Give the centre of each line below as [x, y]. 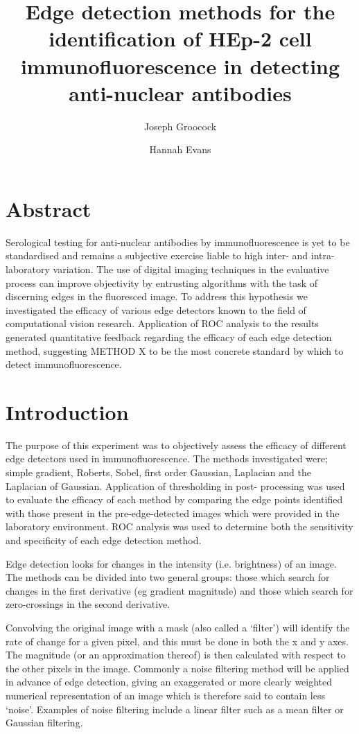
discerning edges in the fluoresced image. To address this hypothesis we [157, 296]
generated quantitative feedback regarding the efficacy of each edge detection [169, 337]
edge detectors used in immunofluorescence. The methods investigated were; [167, 458]
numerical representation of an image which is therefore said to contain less [165, 695]
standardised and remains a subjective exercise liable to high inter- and [157, 255]
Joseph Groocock [180, 126]
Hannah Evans [180, 149]
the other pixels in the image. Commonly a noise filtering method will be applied [177, 668]
